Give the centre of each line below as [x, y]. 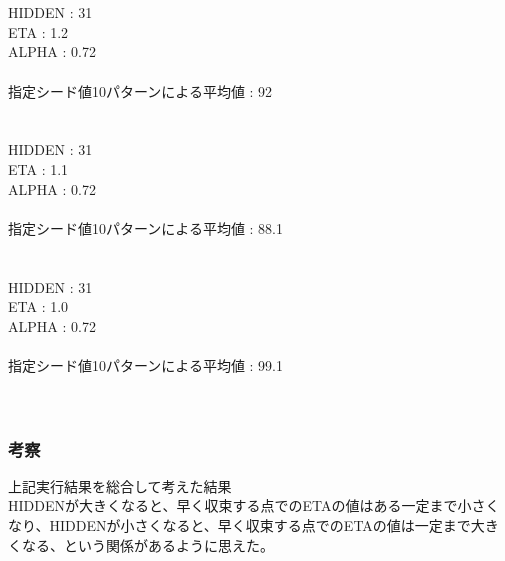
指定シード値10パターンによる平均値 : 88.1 [145, 227]
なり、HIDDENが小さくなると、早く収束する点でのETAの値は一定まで [239, 525]
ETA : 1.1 [38, 168]
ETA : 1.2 [38, 31]
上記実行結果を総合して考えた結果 [120, 485]
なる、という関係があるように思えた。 [147, 544]
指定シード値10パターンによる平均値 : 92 [140, 90]
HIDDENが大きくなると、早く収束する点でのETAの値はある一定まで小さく [254, 505]
